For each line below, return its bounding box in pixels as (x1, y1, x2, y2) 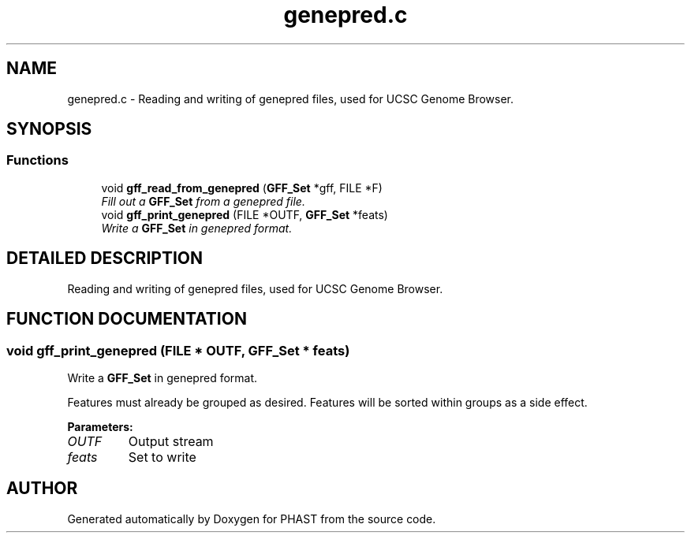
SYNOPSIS (6, 119, 92, 139)
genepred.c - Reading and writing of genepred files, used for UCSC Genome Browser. (67, 91, 514, 106)
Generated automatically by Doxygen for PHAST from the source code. (67, 511, 436, 526)
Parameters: (67, 419, 133, 433)
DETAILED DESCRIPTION (6, 248, 204, 269)
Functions (6, 152, 69, 169)
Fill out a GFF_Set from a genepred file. (101, 194, 305, 208)
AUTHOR (6, 478, 78, 499)
